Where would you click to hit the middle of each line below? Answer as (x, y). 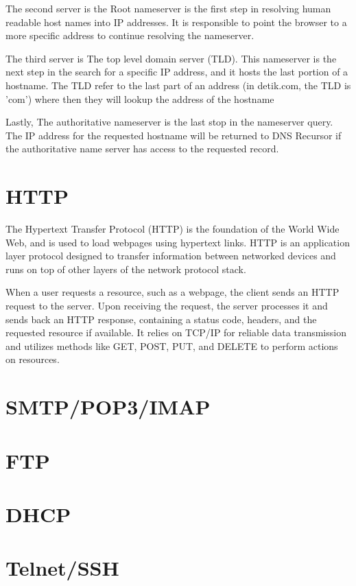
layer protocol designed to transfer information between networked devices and (171, 256)
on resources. (33, 359)
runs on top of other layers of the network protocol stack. (126, 269)
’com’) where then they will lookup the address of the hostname (140, 98)
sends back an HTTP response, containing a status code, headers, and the (161, 319)
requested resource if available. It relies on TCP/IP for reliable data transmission (176, 332)
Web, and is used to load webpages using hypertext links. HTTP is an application (178, 242)
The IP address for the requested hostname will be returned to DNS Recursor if (174, 135)
